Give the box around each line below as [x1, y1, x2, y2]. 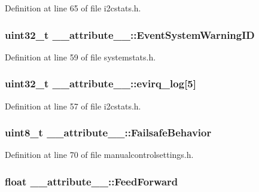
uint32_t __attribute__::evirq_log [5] [5, 76, 196, 91]
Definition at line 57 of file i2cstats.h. [5, 99, 141, 112]
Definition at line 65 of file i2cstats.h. [5, 2, 141, 14]
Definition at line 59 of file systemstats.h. [5, 50, 156, 63]
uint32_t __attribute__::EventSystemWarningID [5, 27, 255, 42]
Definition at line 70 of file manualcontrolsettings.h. [5, 148, 194, 161]
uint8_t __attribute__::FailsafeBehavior [5, 125, 212, 140]
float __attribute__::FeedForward [5, 173, 178, 188]
